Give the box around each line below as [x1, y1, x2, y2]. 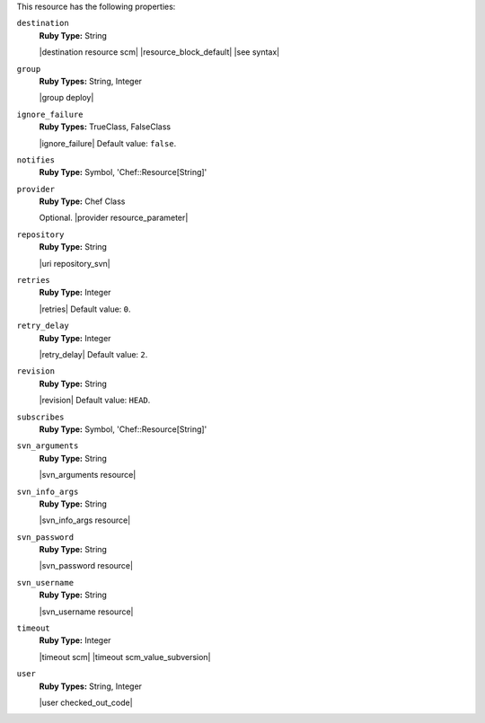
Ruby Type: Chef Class [39, 196, 126, 207]
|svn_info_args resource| [39, 515, 131, 525]
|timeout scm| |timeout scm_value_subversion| [39, 651, 211, 662]
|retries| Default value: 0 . [39, 304, 131, 314]
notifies [16, 154, 56, 165]
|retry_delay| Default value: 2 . [39, 348, 148, 359]
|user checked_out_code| [39, 697, 134, 708]
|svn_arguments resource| [39, 470, 137, 481]
